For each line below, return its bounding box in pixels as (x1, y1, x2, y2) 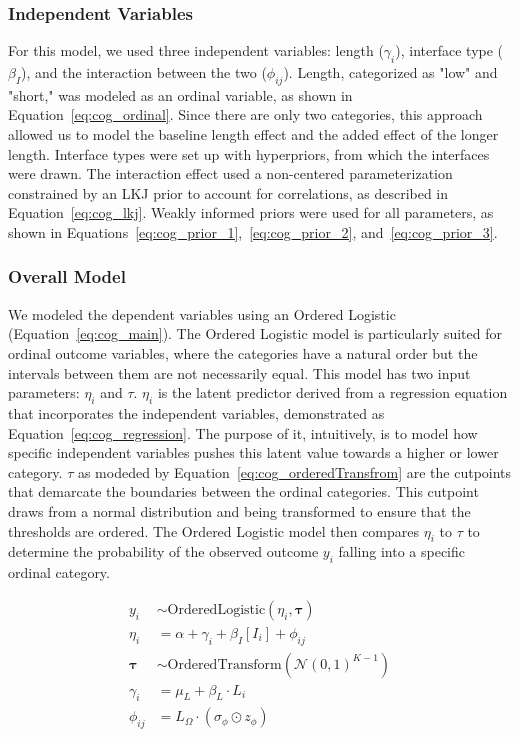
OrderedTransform (167, 657, 282, 672)
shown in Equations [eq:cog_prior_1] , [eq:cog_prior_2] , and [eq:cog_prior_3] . (8, 221, 498, 242)
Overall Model (8, 264, 126, 289)
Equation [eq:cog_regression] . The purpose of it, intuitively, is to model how (8, 422, 478, 443)
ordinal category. (8, 562, 110, 583)
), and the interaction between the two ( (21, 62, 267, 83)
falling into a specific (338, 541, 465, 562)
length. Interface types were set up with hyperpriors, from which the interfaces (8, 143, 490, 164)
